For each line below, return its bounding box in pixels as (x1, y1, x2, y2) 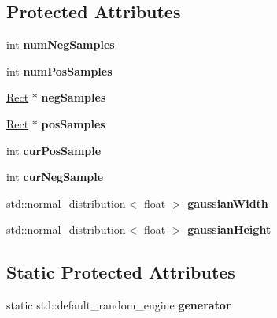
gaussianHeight (187, 221, 271, 238)
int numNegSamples (6, 36, 115, 53)
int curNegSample (6, 168, 104, 185)
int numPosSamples (6, 62, 113, 79)
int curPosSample (6, 142, 102, 158)
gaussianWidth (187, 194, 268, 211)
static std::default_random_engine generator (6, 297, 231, 313)
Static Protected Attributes (6, 260, 235, 284)
